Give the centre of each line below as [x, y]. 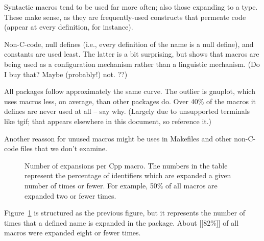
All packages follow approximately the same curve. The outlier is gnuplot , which [130, 91]
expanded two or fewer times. [70, 195]
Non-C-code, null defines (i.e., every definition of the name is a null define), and [129, 44]
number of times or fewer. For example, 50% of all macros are [121, 185]
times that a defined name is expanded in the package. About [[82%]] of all [122, 222]
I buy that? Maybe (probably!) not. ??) [66, 74]
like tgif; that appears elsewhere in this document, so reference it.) [108, 121]
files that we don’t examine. [64, 148]
